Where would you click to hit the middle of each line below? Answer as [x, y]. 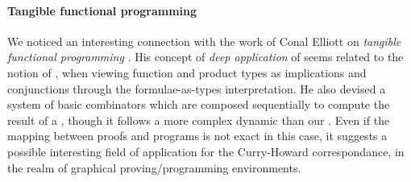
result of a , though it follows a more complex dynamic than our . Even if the [199, 120]
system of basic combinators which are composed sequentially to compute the [199, 104]
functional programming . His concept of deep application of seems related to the [205, 57]
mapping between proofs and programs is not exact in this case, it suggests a [197, 136]
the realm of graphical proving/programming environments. [154, 167]
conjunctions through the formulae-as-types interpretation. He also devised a [197, 88]
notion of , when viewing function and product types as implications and [187, 72]
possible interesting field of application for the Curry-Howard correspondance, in [206, 151]
